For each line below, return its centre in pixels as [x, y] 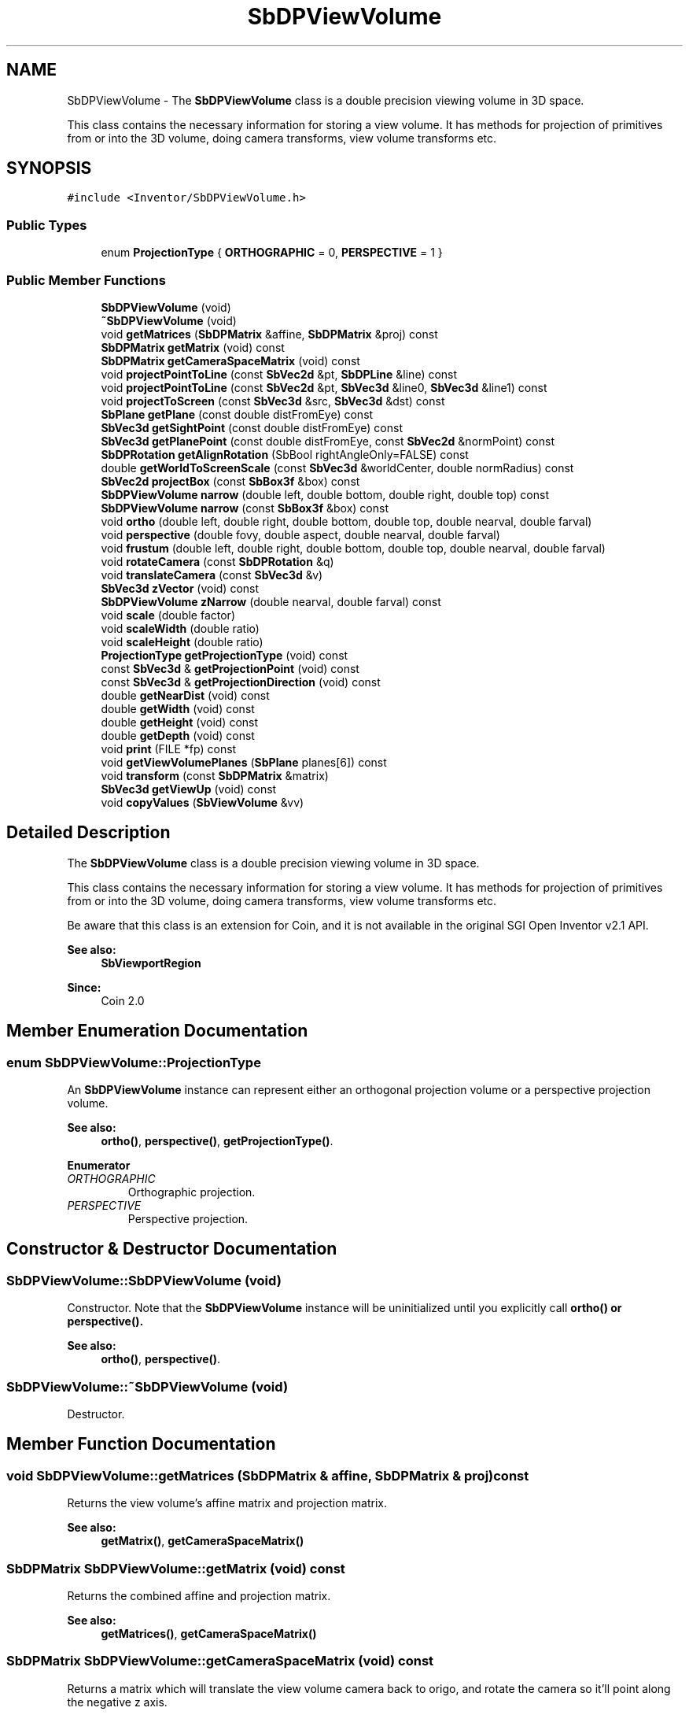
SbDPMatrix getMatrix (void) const [193, 347]
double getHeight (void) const [180, 722]
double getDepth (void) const [178, 735]
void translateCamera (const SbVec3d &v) [212, 575]
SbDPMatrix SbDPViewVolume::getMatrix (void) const [176, 1568]
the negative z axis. [117, 1702]
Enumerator [99, 1165]
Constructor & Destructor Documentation [172, 1249]
